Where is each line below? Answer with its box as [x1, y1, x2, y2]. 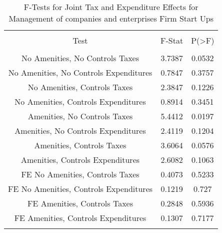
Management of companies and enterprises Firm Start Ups [8, 13, 214, 24]
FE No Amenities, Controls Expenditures [8, 183, 153, 194]
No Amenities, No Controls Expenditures [8, 67, 152, 78]
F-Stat [160, 35, 183, 46]
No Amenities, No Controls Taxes [21, 52, 139, 64]
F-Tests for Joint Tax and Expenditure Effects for [23, 1, 198, 13]
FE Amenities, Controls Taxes [27, 197, 133, 209]
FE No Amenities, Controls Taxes [21, 168, 139, 180]
